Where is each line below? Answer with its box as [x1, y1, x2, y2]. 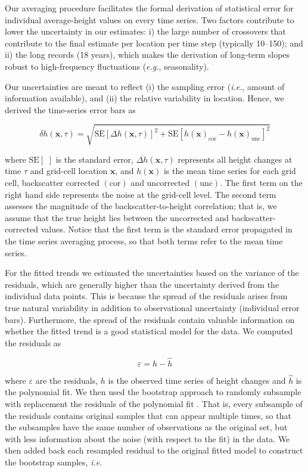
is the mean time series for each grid [163, 164, 296, 177]
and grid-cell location [30, 164, 108, 177]
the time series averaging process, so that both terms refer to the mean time [5, 235, 283, 247]
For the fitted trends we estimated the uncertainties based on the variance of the [5, 266, 299, 279]
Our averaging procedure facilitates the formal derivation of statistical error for [5, 2, 294, 14]
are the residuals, [35, 374, 98, 386]
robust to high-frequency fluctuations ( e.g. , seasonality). [5, 60, 209, 72]
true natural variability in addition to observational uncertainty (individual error [5, 302, 300, 314]
